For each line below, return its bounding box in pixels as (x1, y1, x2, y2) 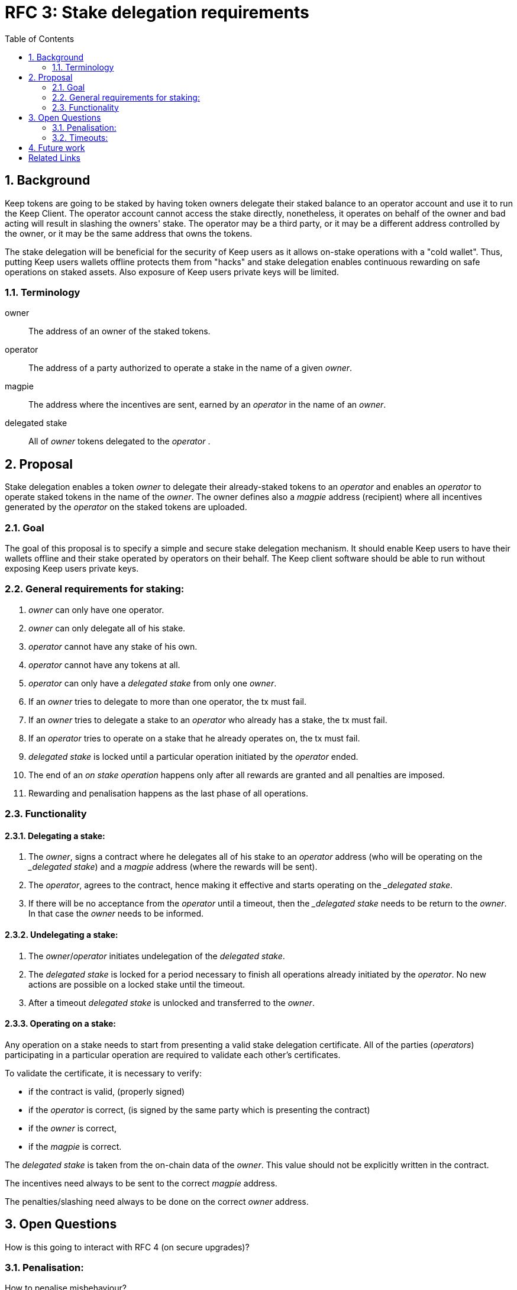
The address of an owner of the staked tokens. (28, 326, 211, 337)
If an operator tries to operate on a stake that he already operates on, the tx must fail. (28, 733, 360, 743)
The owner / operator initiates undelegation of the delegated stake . (28, 950, 285, 961)
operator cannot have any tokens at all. (28, 659, 180, 670)
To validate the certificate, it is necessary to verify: (5, 1068, 202, 1078)
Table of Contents (5, 33, 75, 44)
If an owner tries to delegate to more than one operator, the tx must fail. (28, 696, 306, 707)
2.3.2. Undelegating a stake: (5, 929, 118, 940)
